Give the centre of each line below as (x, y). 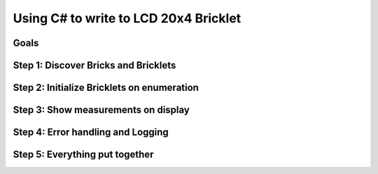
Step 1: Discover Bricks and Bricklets (94, 65)
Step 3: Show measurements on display (101, 110)
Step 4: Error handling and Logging (91, 132)
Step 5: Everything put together (83, 155)
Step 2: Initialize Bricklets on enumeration (106, 88)
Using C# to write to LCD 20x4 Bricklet (127, 18)
